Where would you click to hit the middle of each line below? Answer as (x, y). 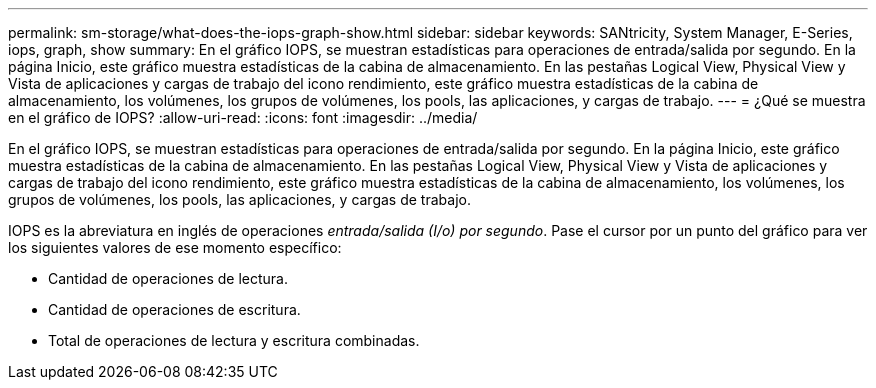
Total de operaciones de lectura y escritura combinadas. (234, 340)
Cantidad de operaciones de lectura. (168, 278)
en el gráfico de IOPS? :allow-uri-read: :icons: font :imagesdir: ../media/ (243, 117)
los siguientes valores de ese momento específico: (175, 247)
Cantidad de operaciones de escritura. (174, 309)
